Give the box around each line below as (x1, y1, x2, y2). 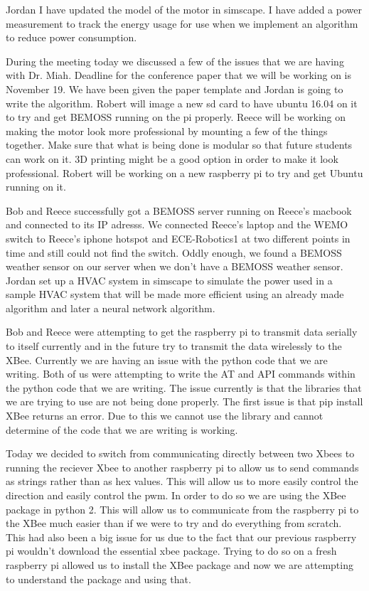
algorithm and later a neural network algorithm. (6, 300, 215, 315)
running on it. (6, 179, 66, 194)
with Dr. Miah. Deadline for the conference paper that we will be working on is (6, 68, 352, 82)
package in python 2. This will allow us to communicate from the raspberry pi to (6, 501, 359, 516)
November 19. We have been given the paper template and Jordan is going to (6, 81, 343, 96)
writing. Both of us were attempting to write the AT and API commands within (6, 366, 355, 381)
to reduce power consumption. (6, 30, 137, 45)
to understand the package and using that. (6, 571, 191, 586)
